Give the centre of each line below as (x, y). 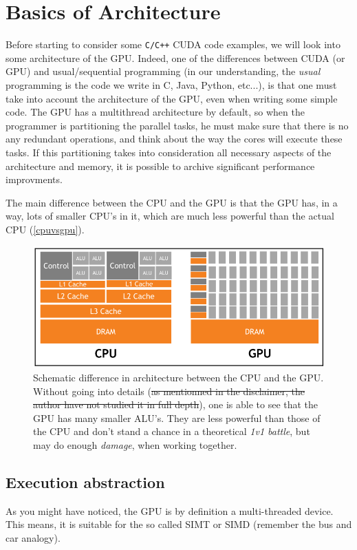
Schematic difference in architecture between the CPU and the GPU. (178, 377)
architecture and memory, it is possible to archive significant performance (160, 166)
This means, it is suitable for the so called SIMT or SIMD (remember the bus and (179, 524)
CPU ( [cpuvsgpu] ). (45, 229)
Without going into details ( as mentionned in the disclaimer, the (169, 391)
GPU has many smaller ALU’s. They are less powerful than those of (177, 417)
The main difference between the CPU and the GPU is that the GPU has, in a (172, 202)
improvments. (34, 179)
